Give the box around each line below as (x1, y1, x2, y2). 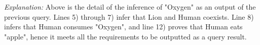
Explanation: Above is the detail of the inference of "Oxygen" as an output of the (4, 2, 256, 12)
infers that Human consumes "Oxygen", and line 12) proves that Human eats (4, 21, 243, 32)
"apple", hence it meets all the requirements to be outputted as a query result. (4, 31, 247, 41)
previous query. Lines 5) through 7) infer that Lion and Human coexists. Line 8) (4, 11, 254, 22)
